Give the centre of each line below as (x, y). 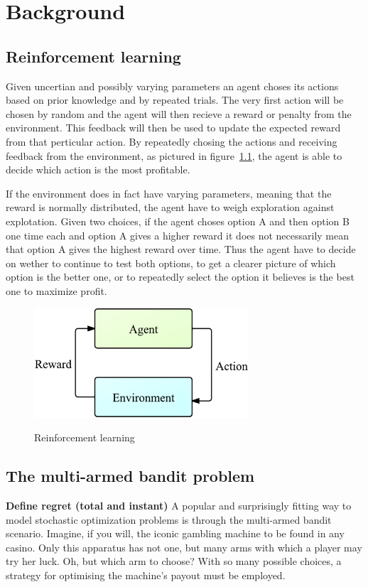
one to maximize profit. (56, 290)
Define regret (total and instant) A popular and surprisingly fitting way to (179, 505)
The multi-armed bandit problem (130, 476)
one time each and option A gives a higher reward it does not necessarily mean (178, 235)
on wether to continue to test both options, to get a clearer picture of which (171, 263)
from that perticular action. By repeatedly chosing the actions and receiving (172, 141)
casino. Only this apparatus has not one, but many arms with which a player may (184, 547)
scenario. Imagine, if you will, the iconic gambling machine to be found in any (175, 533)
